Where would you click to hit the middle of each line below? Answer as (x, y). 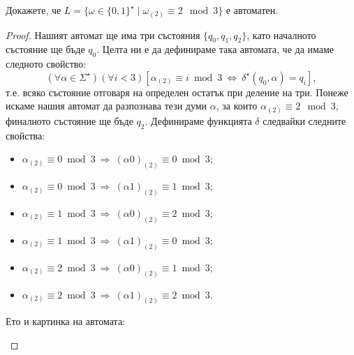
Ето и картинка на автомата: (66, 321)
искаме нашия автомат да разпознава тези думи (106, 106)
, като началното (281, 35)
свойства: (25, 135)
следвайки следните (304, 120)
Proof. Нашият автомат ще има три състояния (103, 35)
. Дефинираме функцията (198, 120)
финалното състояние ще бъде (69, 120)
